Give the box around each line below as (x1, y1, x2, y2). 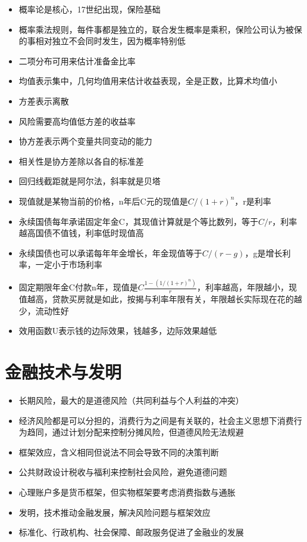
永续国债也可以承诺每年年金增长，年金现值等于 (18, 246, 202, 259)
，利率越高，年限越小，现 (196, 281, 297, 293)
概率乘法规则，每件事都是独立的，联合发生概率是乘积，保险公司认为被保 (18, 23, 302, 35)
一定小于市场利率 (35, 258, 102, 271)
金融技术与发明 (5, 360, 122, 384)
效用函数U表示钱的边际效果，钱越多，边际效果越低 (18, 324, 217, 337)
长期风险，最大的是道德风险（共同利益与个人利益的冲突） (18, 394, 244, 406)
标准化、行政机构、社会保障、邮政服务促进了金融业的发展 (18, 526, 244, 538)
